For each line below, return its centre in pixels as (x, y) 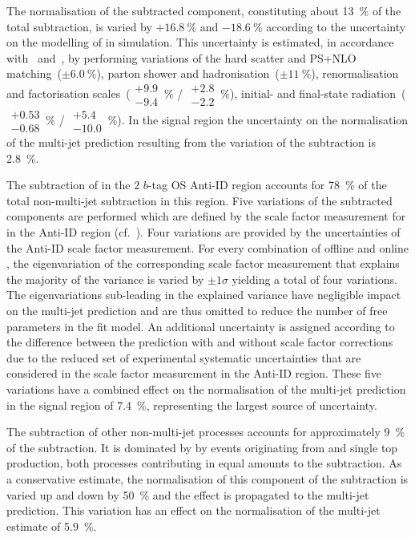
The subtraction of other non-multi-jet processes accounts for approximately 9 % (206, 432)
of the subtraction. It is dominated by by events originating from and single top (202, 447)
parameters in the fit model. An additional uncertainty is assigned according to (201, 326)
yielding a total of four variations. (314, 279)
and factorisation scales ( (68, 93)
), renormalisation (355, 73)
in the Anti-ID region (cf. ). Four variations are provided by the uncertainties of (203, 232)
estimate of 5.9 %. (52, 526)
